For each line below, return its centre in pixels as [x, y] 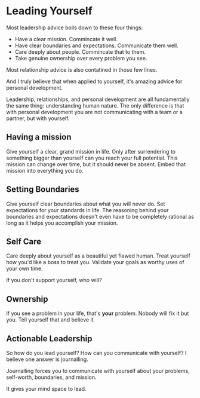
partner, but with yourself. [38, 118]
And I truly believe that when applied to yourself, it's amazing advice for [94, 81]
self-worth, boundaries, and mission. [51, 377]
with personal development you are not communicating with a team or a [95, 112]
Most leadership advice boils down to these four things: [75, 27]
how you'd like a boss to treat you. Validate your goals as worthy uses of [95, 262]
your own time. [24, 269]
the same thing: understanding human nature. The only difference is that [95, 105]
